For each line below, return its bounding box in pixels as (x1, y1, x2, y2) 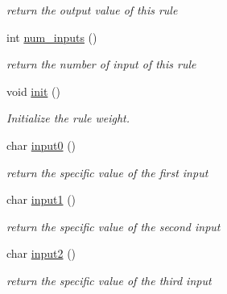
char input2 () (6, 245, 76, 262)
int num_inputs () (6, 28, 97, 45)
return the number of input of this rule (6, 56, 196, 72)
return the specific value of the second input (6, 217, 221, 234)
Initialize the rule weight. (6, 110, 130, 126)
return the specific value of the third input (6, 271, 212, 288)
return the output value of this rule (6, 2, 178, 18)
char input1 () (6, 191, 76, 208)
